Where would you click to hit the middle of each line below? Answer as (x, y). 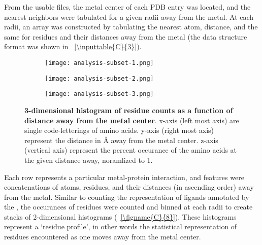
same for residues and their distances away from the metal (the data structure (126, 36)
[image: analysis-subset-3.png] (99, 94)
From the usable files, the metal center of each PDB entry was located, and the (127, 7)
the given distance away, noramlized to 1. (89, 160)
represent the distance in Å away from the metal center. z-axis (121, 140)
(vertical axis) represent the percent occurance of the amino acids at (131, 150)
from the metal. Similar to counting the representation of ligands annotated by (127, 197)
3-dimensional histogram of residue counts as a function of (129, 110)
